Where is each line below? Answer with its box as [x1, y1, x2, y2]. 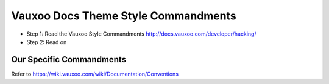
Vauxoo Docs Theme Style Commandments [11, 9, 237, 22]
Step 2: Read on [26, 38, 67, 45]
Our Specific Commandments [11, 54, 127, 65]
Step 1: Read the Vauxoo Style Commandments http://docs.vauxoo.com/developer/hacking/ [26, 30, 256, 37]
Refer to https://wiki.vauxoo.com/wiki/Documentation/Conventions [11, 70, 179, 77]
